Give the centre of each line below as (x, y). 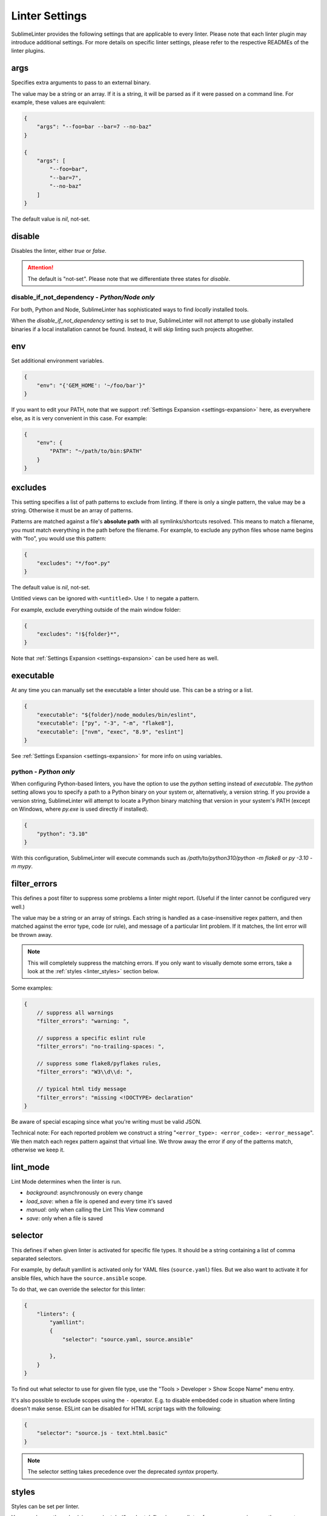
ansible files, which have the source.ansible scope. (79, 1278)
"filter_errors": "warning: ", (83, 1021)
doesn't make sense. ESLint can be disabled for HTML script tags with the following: (117, 1409)
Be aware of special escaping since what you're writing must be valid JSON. (107, 1122)
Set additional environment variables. (58, 361)
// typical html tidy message (81, 1089)
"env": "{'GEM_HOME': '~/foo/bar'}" (91, 385)
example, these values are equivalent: (58, 102)
